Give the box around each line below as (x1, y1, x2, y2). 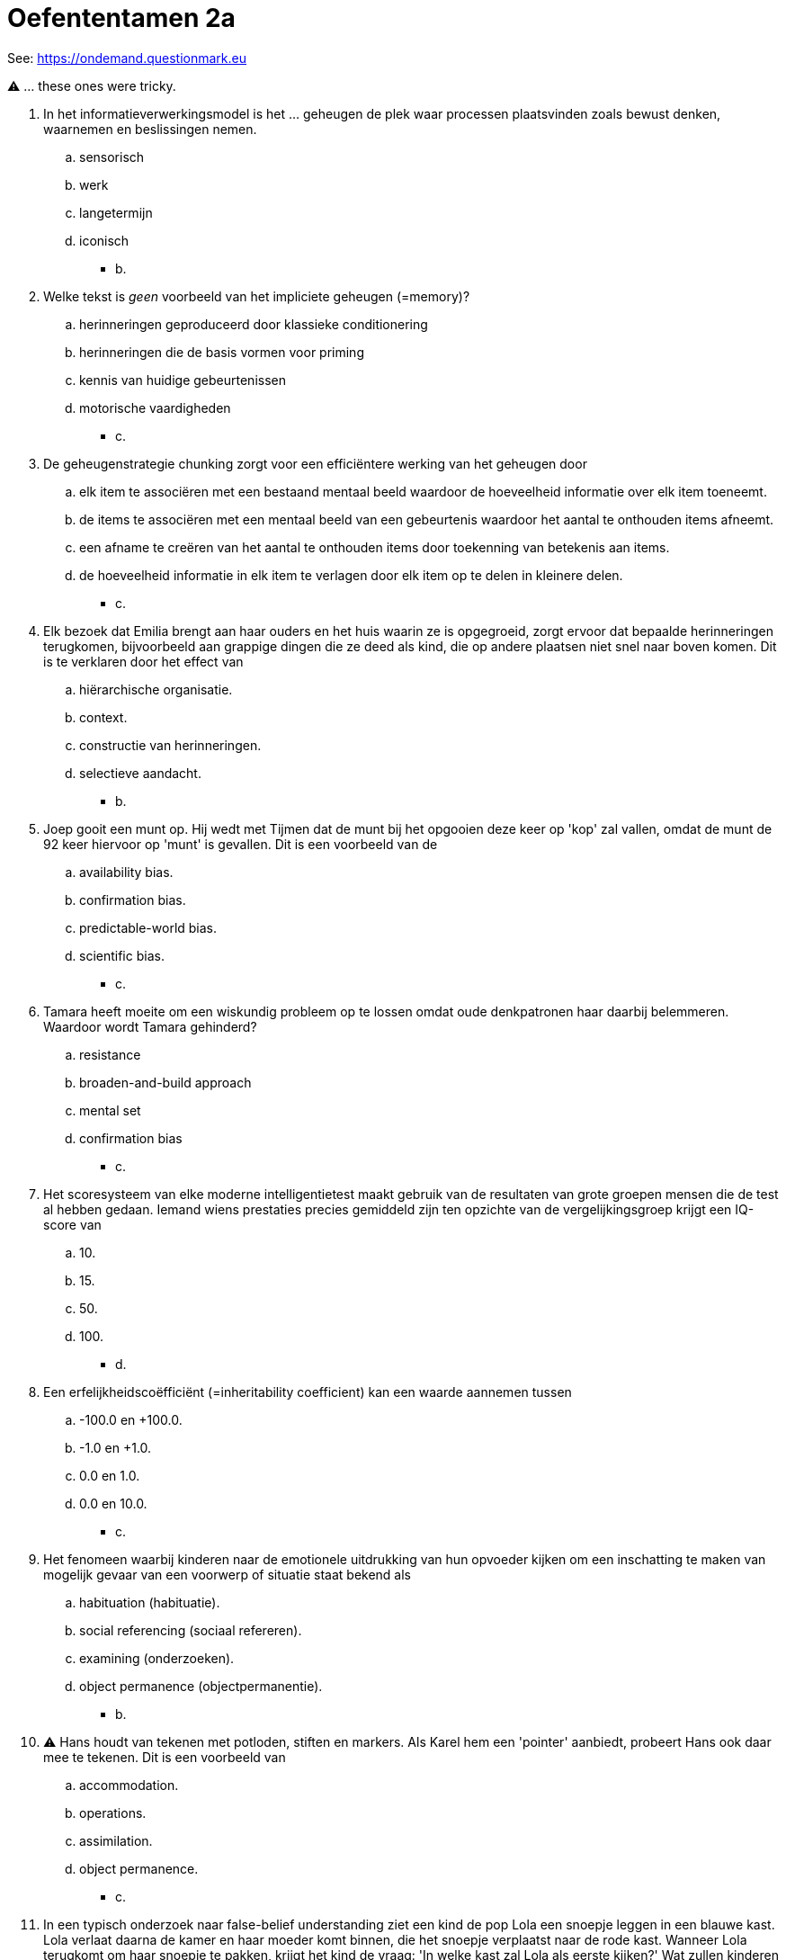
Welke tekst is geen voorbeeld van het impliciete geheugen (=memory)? (43, 288, 470, 304)
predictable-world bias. (79, 919, 218, 935)
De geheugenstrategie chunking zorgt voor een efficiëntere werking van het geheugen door (43, 455, 587, 471)
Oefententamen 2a (7, 3, 236, 33)
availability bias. (79, 864, 174, 880)
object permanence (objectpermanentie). (79, 1678, 323, 1694)
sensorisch (79, 148, 145, 165)
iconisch (79, 232, 130, 248)
